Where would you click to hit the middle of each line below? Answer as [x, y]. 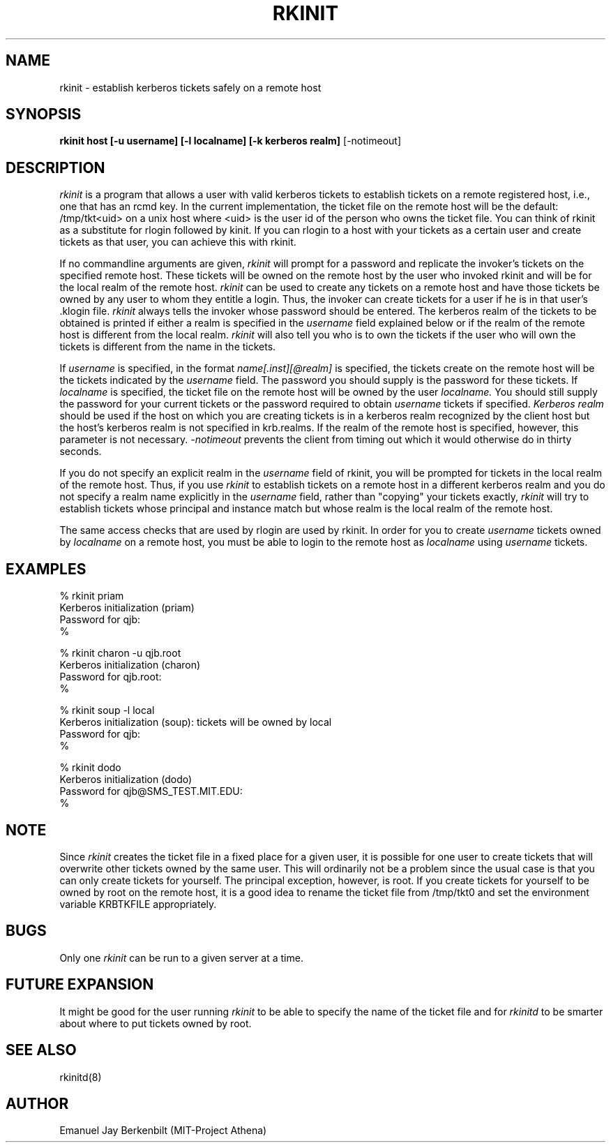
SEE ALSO [41, 1050]
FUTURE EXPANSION [80, 985]
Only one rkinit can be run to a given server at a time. [181, 957]
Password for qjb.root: [111, 677]
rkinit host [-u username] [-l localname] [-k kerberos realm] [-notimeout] [230, 141]
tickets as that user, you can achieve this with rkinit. [178, 242]
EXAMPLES [46, 569]
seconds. [81, 452]
